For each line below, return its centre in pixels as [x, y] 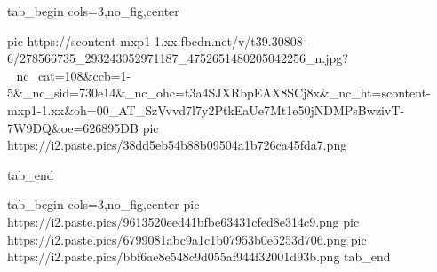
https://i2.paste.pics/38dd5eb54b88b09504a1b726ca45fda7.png [177, 145]
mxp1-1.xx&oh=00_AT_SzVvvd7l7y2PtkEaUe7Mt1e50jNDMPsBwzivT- [206, 109]
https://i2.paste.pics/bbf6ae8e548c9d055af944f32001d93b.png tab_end [199, 256]
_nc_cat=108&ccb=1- [69, 75]
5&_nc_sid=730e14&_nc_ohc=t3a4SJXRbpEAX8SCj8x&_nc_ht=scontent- [219, 93]
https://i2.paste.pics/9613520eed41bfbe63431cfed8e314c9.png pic [183, 221]
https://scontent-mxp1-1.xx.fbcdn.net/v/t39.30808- [167, 40]
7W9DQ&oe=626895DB [73, 127]
